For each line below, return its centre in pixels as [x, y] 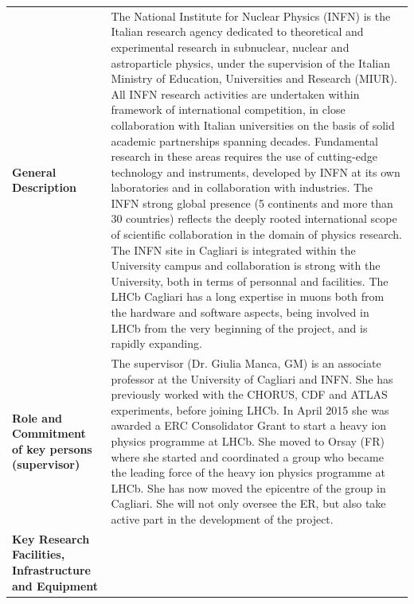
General [34, 171]
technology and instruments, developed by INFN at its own [256, 171]
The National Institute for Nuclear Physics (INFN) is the [251, 16]
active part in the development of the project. [222, 519]
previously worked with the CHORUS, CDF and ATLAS [249, 394]
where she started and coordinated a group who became [247, 456]
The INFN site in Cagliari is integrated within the [233, 249]
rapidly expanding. [156, 343]
